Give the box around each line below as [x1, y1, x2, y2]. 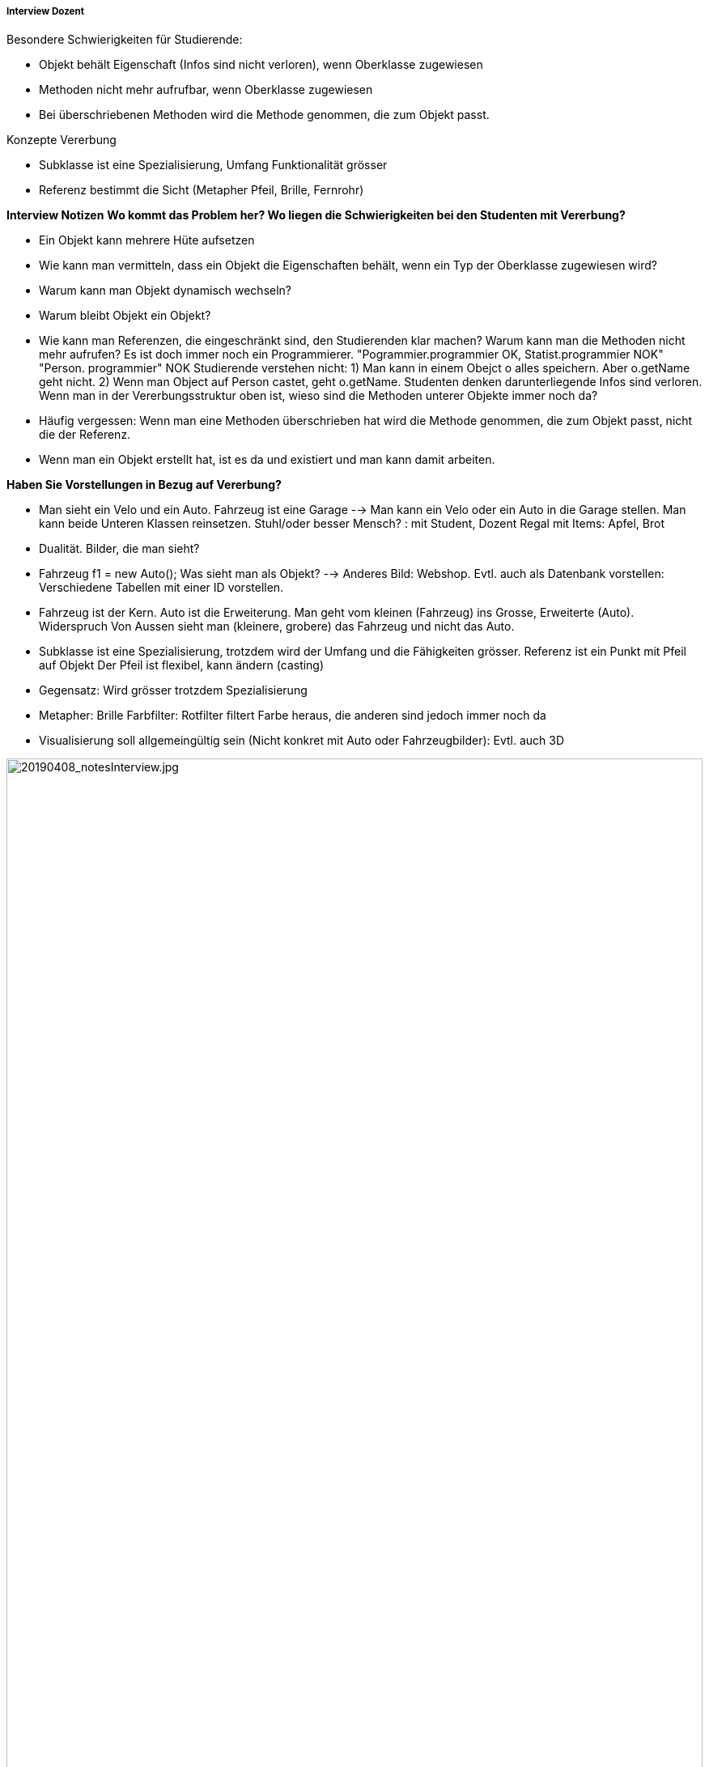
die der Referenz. [39, 427, 131, 442]
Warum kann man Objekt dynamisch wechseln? [39, 283, 291, 298]
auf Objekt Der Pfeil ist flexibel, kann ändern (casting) [39, 658, 325, 673]
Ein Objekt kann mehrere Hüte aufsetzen [39, 233, 255, 248]
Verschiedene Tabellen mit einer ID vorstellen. [39, 580, 284, 595]
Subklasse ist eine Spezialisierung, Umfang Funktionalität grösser [39, 158, 388, 172]
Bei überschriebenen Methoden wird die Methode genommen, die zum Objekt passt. [39, 108, 490, 122]
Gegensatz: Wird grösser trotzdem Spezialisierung [39, 683, 308, 698]
